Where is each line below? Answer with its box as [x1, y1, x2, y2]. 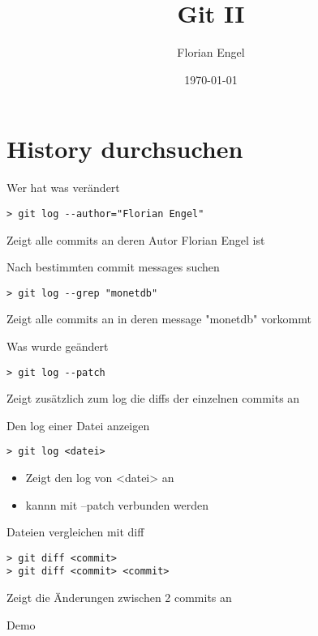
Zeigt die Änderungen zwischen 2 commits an [6, 589, 232, 606]
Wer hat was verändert [6, 179, 120, 196]
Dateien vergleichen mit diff [6, 523, 144, 540]
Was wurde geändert [6, 337, 109, 354]
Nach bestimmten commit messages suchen [6, 258, 220, 275]
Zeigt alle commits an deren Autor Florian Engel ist [6, 231, 265, 248]
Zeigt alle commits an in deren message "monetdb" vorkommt [6, 310, 312, 327]
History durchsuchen [6, 132, 243, 165]
